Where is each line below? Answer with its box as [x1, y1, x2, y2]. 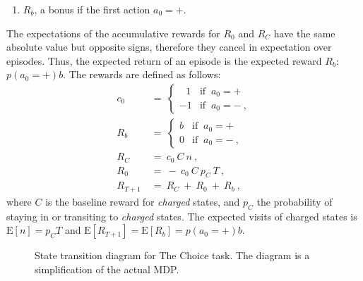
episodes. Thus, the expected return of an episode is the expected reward [6, 53, 322, 68]
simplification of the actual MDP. [35, 261, 179, 276]
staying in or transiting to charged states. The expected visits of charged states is [6, 208, 357, 223]
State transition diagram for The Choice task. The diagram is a [35, 248, 310, 263]
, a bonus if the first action [34, 2, 150, 16]
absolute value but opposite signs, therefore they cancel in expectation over [6, 39, 332, 54]
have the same [273, 25, 335, 40]
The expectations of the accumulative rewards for [6, 25, 220, 40]
